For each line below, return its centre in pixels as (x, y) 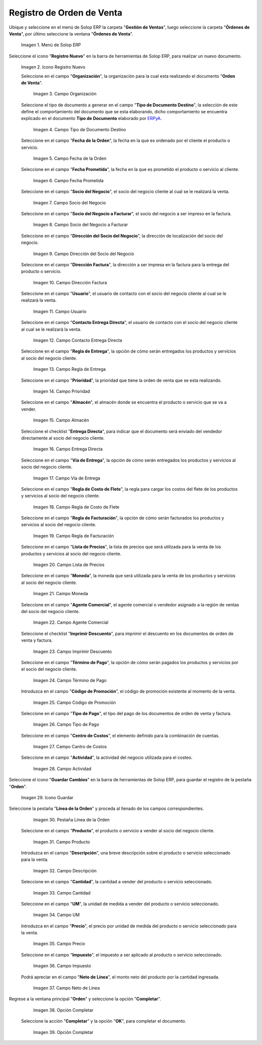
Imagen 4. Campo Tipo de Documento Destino (80, 129)
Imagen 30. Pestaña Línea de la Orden (72, 820)
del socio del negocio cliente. (50, 611)
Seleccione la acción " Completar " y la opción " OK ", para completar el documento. (104, 1021)
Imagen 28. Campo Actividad (62, 769)
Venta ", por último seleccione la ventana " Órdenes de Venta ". (71, 34)
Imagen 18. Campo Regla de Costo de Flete (76, 507)
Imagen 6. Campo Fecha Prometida (68, 180)
